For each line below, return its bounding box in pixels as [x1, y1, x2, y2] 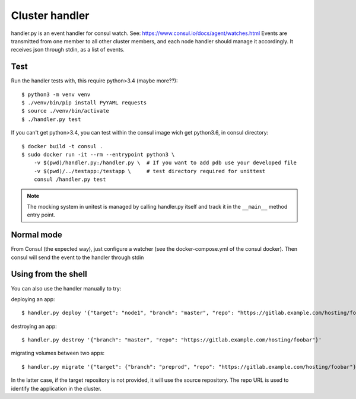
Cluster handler [11, 9, 90, 22]
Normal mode [11, 230, 62, 240]
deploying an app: [11, 295, 55, 302]
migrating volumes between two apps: [11, 350, 105, 357]
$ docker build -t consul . [21, 143, 103, 149]
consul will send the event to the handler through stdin [11, 254, 144, 261]
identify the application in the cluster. [11, 385, 102, 392]
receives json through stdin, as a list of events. [11, 46, 125, 53]
